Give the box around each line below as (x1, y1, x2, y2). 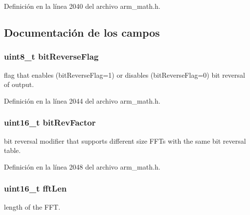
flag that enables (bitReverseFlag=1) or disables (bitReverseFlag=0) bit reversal (4, 69, 245, 80)
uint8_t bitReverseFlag (4, 50, 99, 63)
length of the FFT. (4, 201, 61, 212)
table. (4, 145, 21, 155)
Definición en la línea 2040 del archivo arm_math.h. (4, 1, 160, 11)
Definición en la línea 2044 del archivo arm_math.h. (4, 95, 160, 106)
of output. (4, 79, 34, 89)
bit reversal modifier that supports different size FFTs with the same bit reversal (4, 135, 246, 146)
